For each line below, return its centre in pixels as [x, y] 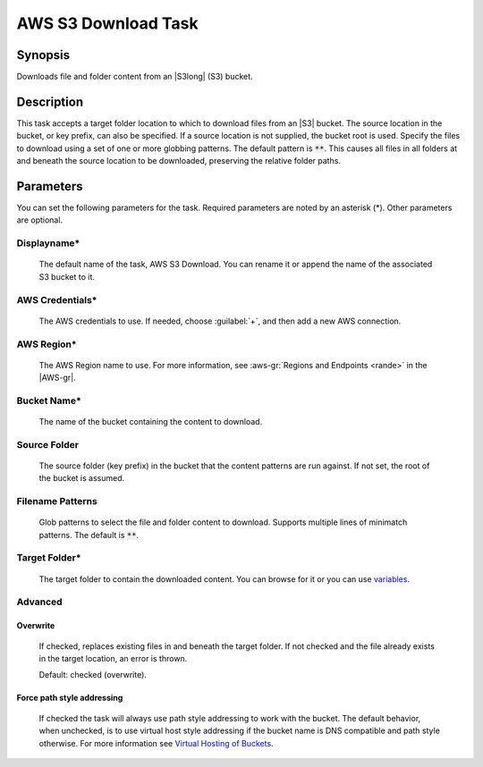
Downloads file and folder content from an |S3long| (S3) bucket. [135, 77]
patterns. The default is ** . [89, 535]
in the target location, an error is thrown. [113, 659]
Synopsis [43, 55]
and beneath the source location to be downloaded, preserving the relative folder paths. [179, 161]
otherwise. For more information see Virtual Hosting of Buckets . [156, 743]
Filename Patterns [57, 501]
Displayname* [48, 243]
